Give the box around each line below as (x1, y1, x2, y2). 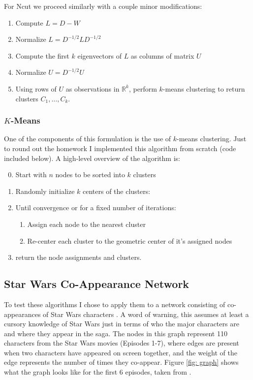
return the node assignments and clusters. (15, 252, 142, 262)
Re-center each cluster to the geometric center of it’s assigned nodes (27, 235, 232, 246)
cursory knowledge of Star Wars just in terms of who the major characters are (4, 318, 239, 329)
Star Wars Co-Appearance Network (4, 276, 190, 291)
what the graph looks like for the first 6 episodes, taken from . (4, 367, 191, 377)
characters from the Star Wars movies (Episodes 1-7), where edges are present (4, 338, 239, 348)
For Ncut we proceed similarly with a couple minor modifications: (4, 1, 202, 11)
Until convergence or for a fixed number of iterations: (15, 202, 176, 213)
